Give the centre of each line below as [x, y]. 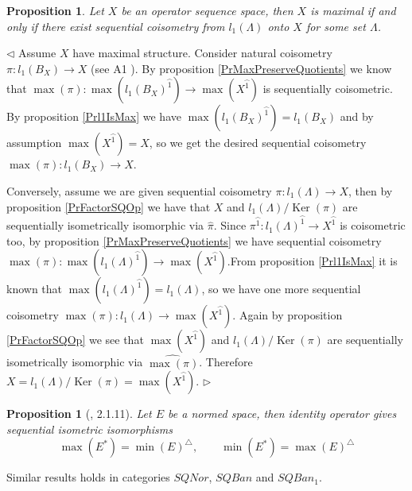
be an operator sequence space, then [207, 10]
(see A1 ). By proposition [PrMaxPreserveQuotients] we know [241, 68]
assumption [34, 143]
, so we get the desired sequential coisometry [258, 143]
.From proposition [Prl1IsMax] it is [312, 261]
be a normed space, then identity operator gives [282, 414]
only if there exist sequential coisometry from [116, 26]
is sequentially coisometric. [328, 89]
